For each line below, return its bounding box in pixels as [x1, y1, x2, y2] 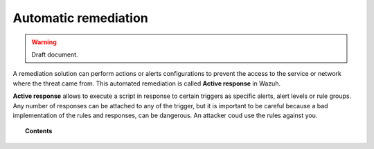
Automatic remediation [12, 10, 148, 26]
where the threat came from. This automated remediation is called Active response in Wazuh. [12, 79, 280, 88]
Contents [25, 127, 53, 135]
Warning [31, 38, 57, 46]
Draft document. [31, 50, 79, 59]
